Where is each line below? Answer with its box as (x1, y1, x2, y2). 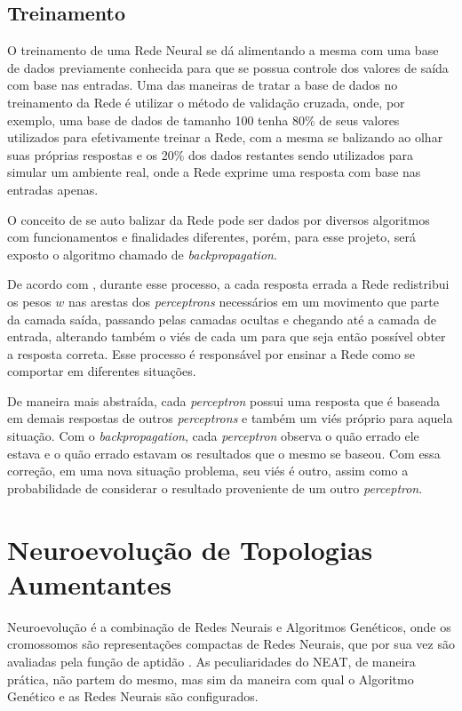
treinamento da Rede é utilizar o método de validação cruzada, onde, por (7, 92, 405, 111)
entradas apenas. (7, 180, 99, 198)
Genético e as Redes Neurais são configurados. (7, 687, 259, 706)
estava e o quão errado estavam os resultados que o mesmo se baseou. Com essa (7, 443, 441, 462)
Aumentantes (7, 565, 172, 602)
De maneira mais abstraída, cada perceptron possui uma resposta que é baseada (7, 391, 440, 410)
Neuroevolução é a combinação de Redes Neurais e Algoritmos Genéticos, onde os (7, 617, 451, 635)
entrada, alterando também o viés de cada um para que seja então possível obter (7, 327, 446, 346)
